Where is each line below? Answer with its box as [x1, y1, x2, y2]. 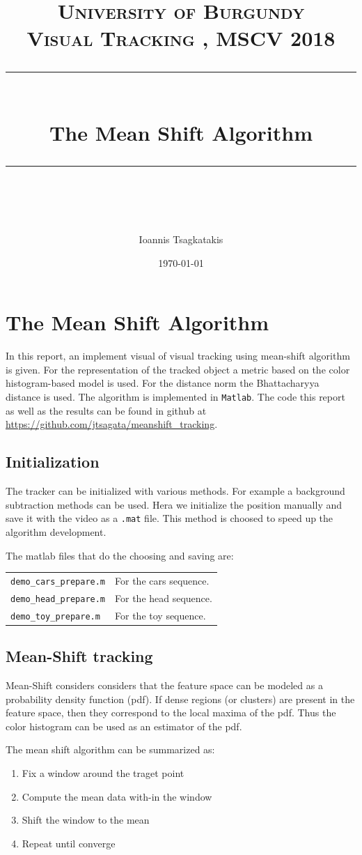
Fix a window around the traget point [22, 766, 184, 780]
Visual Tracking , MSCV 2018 [26, 24, 336, 52]
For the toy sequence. [115, 608, 206, 622]
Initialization [6, 451, 100, 472]
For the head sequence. [115, 590, 212, 605]
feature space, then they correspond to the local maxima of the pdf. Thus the [6, 705, 336, 720]
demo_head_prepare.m [10, 594, 106, 604]
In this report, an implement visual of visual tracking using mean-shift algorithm [6, 348, 350, 363]
